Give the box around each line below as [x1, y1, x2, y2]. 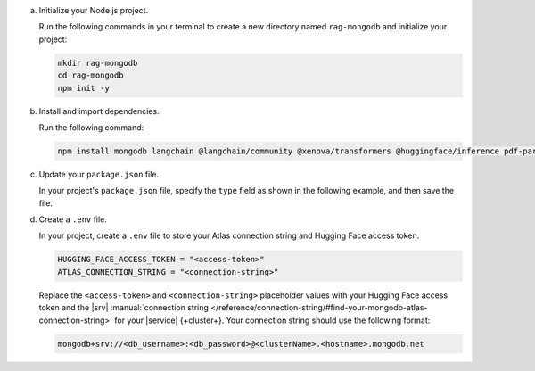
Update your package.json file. [38, 169, 160, 179]
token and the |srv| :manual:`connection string [38, 302, 210, 313]
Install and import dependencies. [38, 105, 160, 116]
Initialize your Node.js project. [38, 5, 149, 15]
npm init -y [57, 83, 111, 93]
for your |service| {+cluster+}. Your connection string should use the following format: [114, 315, 431, 326]
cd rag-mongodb [57, 70, 124, 80]
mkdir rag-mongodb [57, 58, 138, 68]
